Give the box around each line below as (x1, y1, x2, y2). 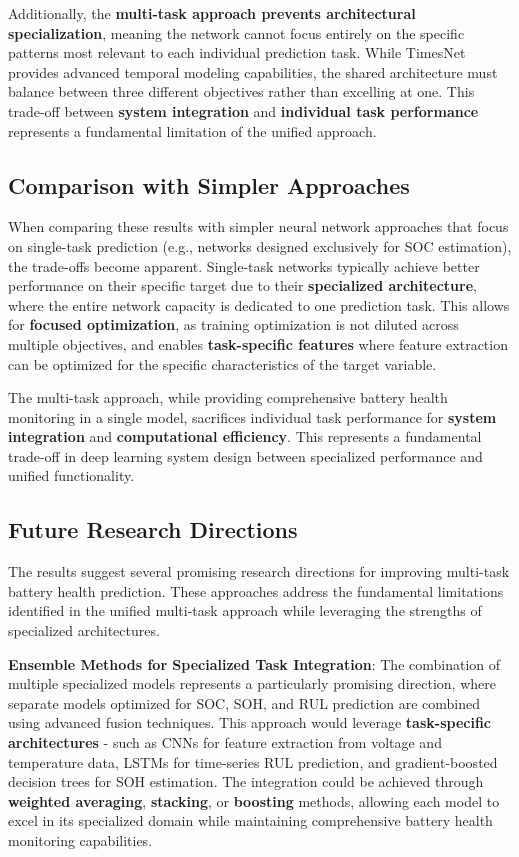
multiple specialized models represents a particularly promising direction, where (8, 673, 496, 694)
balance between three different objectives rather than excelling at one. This (8, 81, 475, 102)
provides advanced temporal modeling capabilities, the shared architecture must (8, 61, 498, 82)
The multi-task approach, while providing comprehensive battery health (8, 387, 448, 408)
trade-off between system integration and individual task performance (8, 100, 479, 121)
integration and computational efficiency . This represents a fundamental (8, 426, 482, 447)
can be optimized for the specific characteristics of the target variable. (8, 353, 437, 374)
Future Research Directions (8, 514, 298, 545)
